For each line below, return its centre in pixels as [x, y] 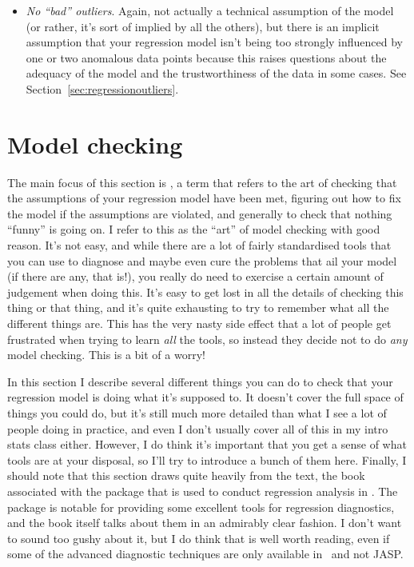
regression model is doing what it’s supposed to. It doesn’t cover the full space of [205, 397]
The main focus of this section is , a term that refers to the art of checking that [202, 182]
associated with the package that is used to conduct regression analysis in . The [203, 491]
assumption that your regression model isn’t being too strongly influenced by [215, 42]
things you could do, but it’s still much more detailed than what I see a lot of [197, 413]
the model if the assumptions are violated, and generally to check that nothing [200, 213]
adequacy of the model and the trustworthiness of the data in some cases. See [216, 73]
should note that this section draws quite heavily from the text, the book [186, 475]
